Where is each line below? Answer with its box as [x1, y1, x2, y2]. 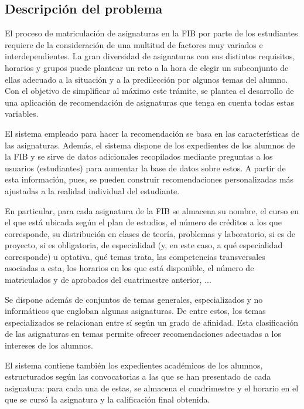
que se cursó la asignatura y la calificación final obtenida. [5, 393, 210, 405]
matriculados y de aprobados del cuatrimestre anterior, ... [5, 273, 211, 286]
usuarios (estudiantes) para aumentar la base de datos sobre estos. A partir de [5, 161, 286, 174]
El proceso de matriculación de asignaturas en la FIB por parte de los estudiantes [5, 27, 298, 39]
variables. [5, 107, 39, 120]
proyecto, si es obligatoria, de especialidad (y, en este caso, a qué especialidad [5, 239, 283, 251]
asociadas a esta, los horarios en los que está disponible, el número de [5, 262, 254, 274]
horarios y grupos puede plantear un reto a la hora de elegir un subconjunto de [5, 61, 289, 73]
